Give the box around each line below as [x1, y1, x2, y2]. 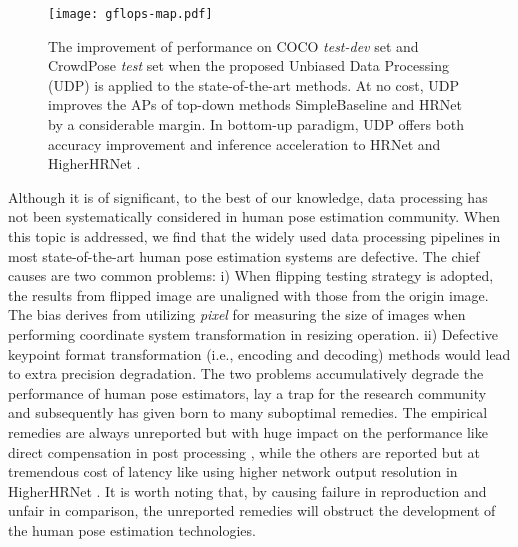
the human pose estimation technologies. [8, 519, 256, 540]
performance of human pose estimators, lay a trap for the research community [8, 382, 487, 403]
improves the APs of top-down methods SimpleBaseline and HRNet [48, 94, 462, 115]
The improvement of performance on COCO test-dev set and [48, 35, 419, 56]
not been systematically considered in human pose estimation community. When [8, 206, 500, 227]
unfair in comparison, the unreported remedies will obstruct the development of [8, 500, 496, 521]
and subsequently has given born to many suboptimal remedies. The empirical [8, 402, 488, 423]
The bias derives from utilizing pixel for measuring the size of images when [8, 304, 466, 325]
